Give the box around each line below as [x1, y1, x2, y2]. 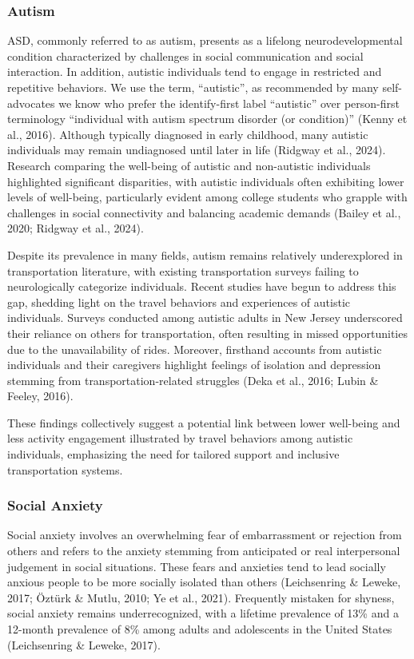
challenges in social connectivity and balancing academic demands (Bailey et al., [7, 204, 401, 220]
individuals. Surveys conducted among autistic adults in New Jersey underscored [7, 309, 403, 326]
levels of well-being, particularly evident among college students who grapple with [7, 189, 408, 205]
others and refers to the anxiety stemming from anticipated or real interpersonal [7, 542, 400, 559]
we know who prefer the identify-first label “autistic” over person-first [58, 94, 400, 111]
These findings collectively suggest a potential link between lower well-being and [7, 414, 400, 431]
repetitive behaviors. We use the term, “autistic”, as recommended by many [7, 79, 379, 95]
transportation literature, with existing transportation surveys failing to [7, 262, 359, 279]
